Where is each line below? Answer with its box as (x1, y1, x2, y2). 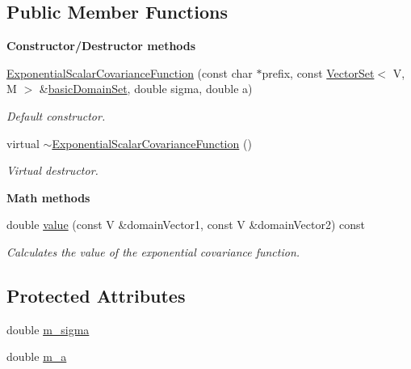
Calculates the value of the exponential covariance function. (6, 243, 300, 260)
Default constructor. (6, 107, 106, 124)
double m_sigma (6, 320, 90, 337)
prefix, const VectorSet (262, 64, 375, 81)
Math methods (6, 189, 90, 206)
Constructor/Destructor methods (6, 37, 196, 54)
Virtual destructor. (6, 162, 99, 179)
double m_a (6, 348, 67, 365)
